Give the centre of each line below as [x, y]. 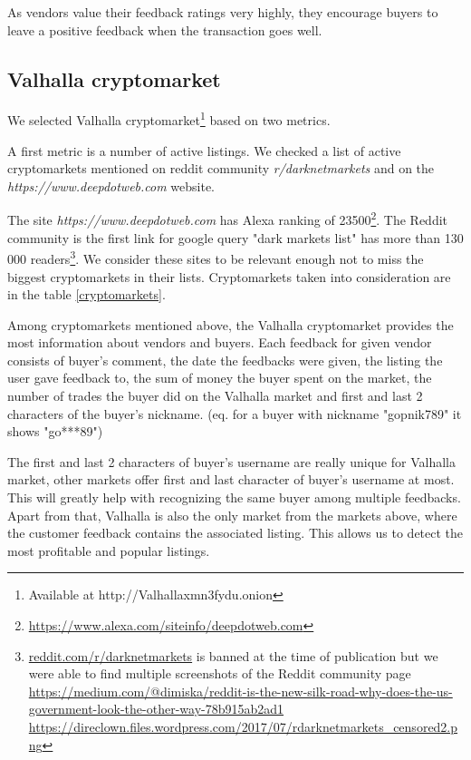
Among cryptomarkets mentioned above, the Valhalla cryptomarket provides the [231, 324]
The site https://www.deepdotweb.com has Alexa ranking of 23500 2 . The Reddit [227, 219]
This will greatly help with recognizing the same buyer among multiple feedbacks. [234, 497]
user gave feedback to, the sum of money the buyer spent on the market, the [220, 378]
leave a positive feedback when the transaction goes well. [165, 29]
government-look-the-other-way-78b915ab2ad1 [156, 709]
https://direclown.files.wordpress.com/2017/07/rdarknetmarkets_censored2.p [243, 726]
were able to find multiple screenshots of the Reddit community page [220, 673]
